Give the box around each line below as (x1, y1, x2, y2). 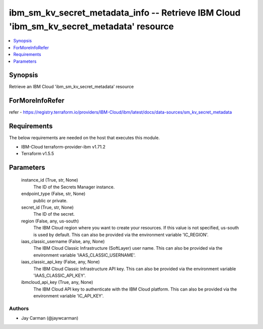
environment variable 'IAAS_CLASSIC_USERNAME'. (33, 252, 136, 258)
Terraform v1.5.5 (21, 151, 55, 157)
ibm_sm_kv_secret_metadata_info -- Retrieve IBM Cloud (9, 7, 241, 18)
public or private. (33, 198, 68, 203)
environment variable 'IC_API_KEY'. (33, 293, 104, 299)
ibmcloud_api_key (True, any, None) (21, 279, 94, 285)
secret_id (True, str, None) (21, 204, 74, 210)
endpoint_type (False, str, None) (21, 191, 86, 197)
